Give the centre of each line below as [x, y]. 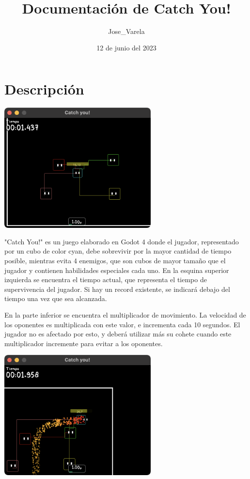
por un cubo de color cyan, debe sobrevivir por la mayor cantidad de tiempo [118, 251]
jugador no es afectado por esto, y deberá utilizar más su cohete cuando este [118, 334]
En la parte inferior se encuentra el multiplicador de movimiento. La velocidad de [125, 314]
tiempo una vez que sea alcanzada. [56, 298]
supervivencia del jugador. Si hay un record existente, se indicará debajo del [117, 289]
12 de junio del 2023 [126, 47]
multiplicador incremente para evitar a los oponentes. [84, 343]
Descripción [44, 89]
